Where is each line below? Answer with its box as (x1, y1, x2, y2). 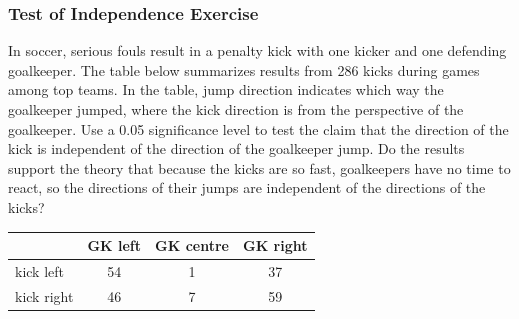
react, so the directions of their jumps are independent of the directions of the (8, 177, 486, 198)
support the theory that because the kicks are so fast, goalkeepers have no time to (8, 157, 511, 178)
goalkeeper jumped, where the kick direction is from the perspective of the (8, 99, 464, 119)
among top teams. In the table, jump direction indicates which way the (8, 79, 444, 100)
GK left (87, 235, 142, 256)
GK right (242, 235, 308, 256)
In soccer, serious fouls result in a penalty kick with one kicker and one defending (8, 40, 507, 61)
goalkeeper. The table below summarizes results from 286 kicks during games (8, 59, 480, 80)
